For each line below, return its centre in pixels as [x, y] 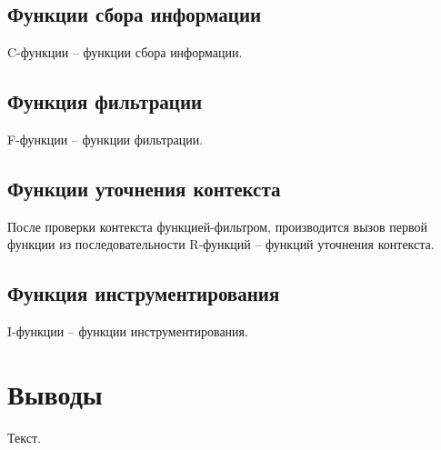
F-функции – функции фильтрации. [105, 139]
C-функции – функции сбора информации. [125, 52]
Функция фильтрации [105, 101]
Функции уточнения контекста [144, 188]
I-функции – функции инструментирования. [128, 331]
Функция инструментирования [144, 293]
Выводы [55, 393]
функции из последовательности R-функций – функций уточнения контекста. [221, 244]
